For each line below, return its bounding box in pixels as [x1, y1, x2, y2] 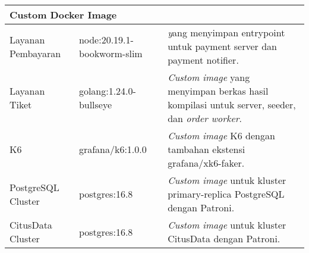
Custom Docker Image [10, 8, 117, 21]
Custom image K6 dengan [168, 129, 275, 142]
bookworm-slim [78, 46, 143, 60]
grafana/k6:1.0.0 [78, 142, 147, 156]
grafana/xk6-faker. [168, 156, 245, 170]
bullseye [78, 98, 112, 111]
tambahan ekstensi [168, 142, 245, 156]
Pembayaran [10, 46, 61, 60]
